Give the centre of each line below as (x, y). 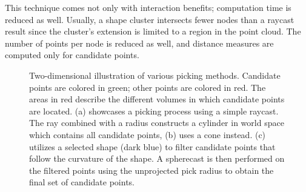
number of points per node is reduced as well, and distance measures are (139, 43)
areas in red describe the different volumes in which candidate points (157, 99)
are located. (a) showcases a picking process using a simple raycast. (154, 111)
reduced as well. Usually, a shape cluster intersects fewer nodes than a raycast (150, 19)
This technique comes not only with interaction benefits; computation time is (148, 7)
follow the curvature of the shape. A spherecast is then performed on (157, 158)
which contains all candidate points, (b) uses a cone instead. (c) (148, 134)
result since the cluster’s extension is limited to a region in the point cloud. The (153, 31)
